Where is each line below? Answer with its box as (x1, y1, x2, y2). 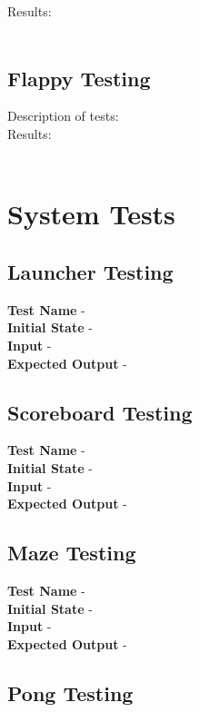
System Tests (7, 195, 175, 232)
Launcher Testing (7, 257, 174, 285)
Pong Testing (7, 678, 134, 707)
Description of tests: (7, 106, 119, 125)
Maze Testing (7, 539, 136, 567)
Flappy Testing (7, 64, 151, 92)
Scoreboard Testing (7, 398, 193, 426)
